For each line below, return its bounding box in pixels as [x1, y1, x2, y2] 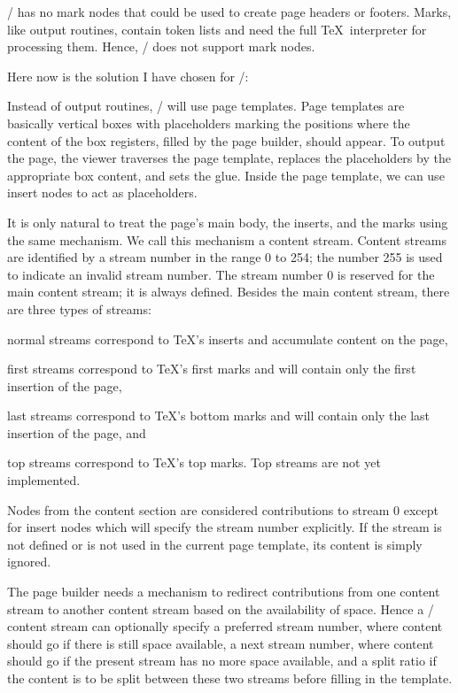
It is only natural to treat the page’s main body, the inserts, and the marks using [7, 212, 448, 231]
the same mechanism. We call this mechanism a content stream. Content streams [7, 230, 446, 249]
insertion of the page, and [7, 423, 146, 442]
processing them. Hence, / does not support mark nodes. [7, 37, 315, 56]
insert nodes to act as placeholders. [7, 183, 198, 202]
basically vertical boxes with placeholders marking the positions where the [7, 113, 410, 132]
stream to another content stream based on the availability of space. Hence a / [7, 599, 434, 618]
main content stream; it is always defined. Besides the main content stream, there [7, 282, 450, 301]
